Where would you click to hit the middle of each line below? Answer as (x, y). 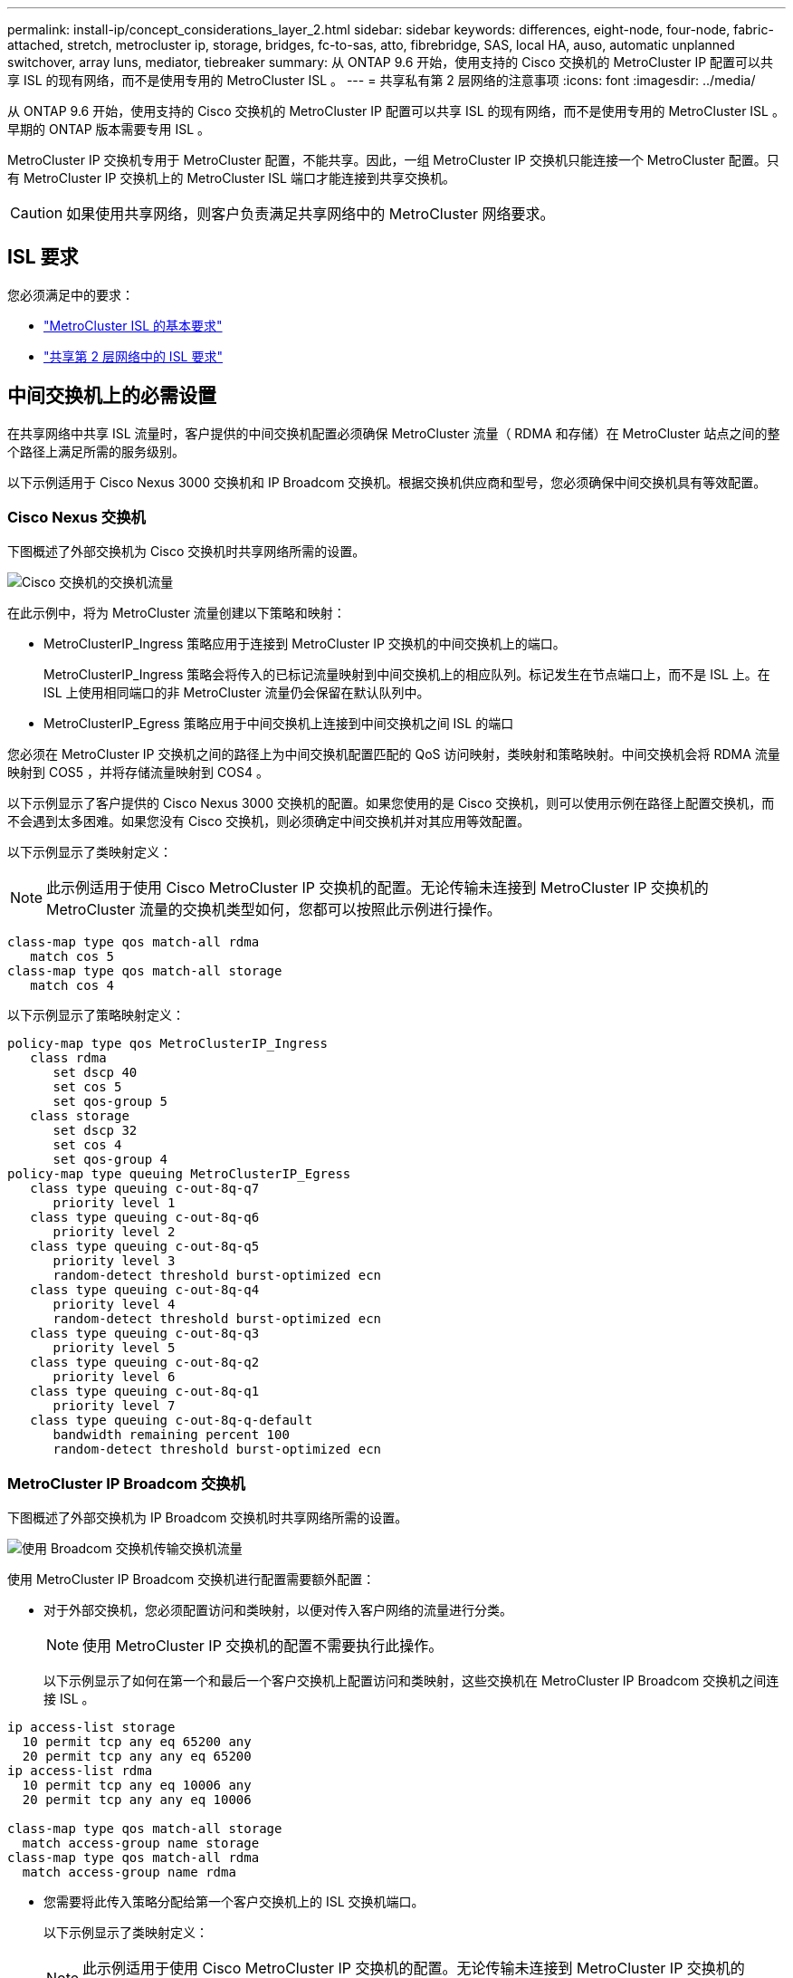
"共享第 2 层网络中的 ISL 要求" (133, 356)
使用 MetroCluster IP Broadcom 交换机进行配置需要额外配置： (191, 1580)
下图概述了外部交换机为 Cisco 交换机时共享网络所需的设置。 (186, 552)
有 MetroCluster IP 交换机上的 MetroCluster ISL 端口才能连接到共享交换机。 (231, 178)
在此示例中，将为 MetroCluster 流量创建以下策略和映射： (177, 613)
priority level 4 (114, 1305)
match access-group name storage (141, 1844)
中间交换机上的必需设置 (112, 396)
